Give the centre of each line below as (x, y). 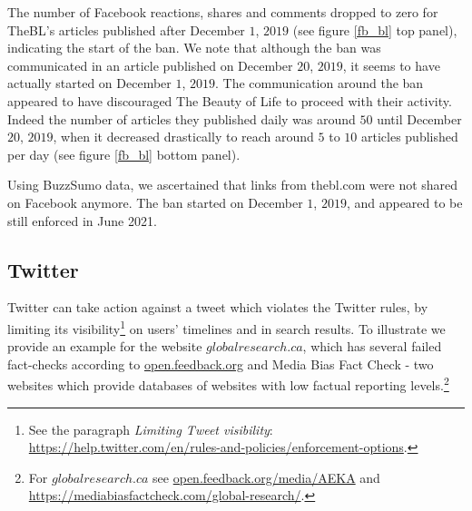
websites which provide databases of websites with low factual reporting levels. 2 (228, 384)
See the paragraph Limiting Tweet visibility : (151, 429)
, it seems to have (391, 65)
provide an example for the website (105, 346)
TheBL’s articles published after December (126, 29)
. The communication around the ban (320, 83)
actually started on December (89, 83)
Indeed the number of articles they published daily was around (182, 118)
